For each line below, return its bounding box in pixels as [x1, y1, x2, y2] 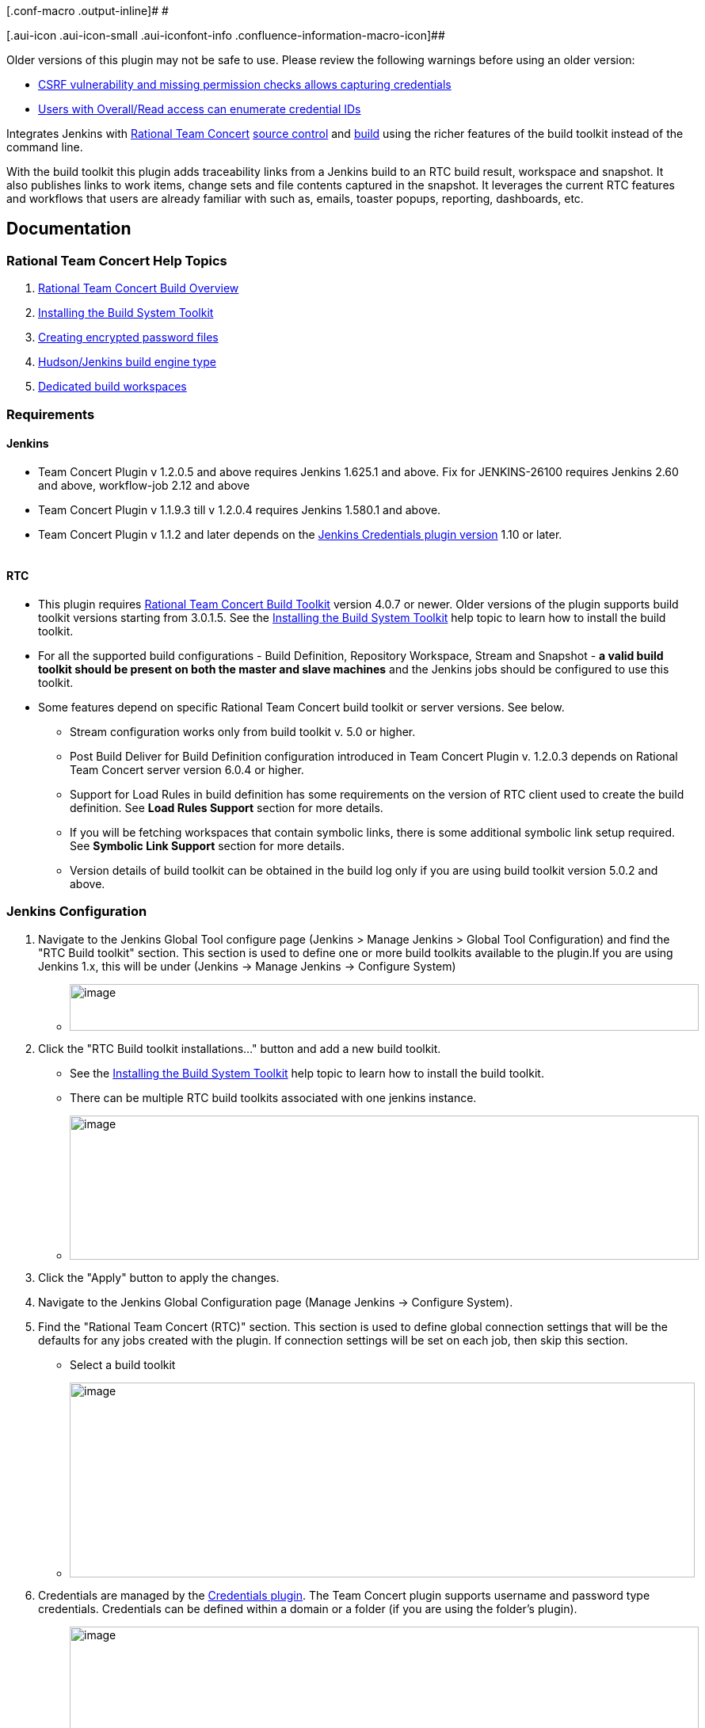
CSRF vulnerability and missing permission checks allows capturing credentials [38, 78, 452, 91]
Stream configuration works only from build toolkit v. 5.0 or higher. [70, 725, 416, 739]
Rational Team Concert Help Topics [6, 252, 227, 269]
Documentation [6, 219, 131, 239]
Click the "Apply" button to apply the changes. [38, 1270, 280, 1284]
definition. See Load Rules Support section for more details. [70, 801, 383, 815]
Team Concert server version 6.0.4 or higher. [70, 763, 304, 777]
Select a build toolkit [70, 1357, 176, 1371]
